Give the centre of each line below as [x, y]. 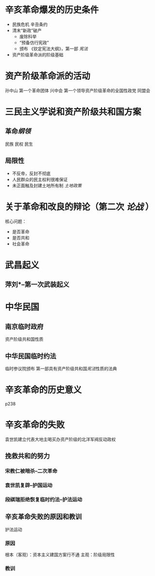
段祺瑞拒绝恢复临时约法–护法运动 [44, 500]
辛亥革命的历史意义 [43, 390]
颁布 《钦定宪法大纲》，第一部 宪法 [54, 49]
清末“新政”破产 [27, 30]
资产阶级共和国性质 [24, 339]
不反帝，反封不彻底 [31, 173]
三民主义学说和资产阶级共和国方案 [73, 112]
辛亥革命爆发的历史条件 [52, 10]
